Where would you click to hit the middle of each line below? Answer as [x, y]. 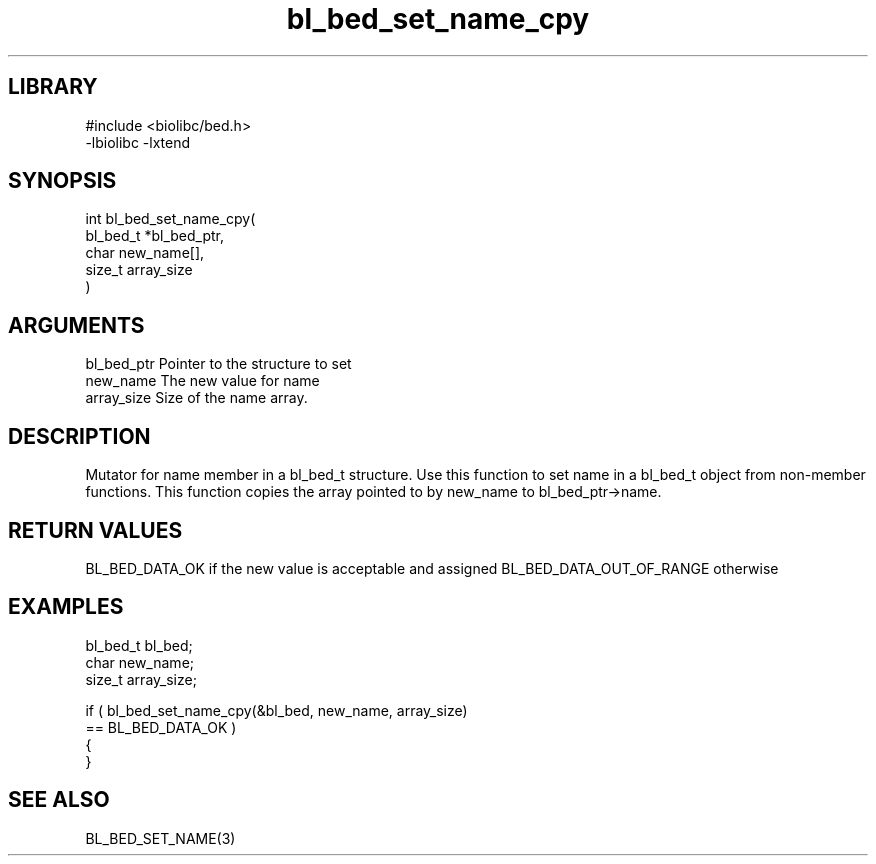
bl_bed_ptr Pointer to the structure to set [218, 364]
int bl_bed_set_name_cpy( [170, 219]
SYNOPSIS [62, 181]
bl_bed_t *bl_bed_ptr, [154, 236]
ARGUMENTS [76, 325]
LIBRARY [53, 87]
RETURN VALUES [95, 530]
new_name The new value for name [202, 381]
